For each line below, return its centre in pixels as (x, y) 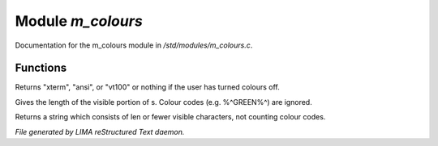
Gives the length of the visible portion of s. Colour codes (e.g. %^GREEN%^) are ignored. (163, 102)
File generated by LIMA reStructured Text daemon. (100, 131)
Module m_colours (79, 21)
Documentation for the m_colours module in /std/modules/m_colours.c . (134, 45)
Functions (41, 68)
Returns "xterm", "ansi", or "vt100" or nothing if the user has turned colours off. (147, 87)
